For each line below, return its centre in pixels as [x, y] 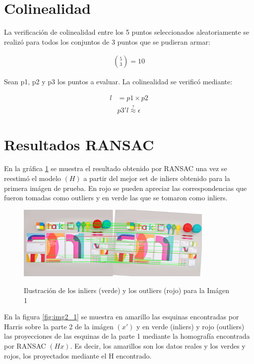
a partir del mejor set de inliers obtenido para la [157, 178]
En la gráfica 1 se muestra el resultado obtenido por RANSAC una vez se [116, 168]
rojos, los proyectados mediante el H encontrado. [78, 355]
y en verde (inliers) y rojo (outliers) [190, 326]
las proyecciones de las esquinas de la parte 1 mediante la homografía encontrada [127, 336]
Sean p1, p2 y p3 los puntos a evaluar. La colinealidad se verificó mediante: [118, 82]
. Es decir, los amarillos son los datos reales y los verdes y [158, 345]
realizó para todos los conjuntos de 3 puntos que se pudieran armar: [107, 41]
